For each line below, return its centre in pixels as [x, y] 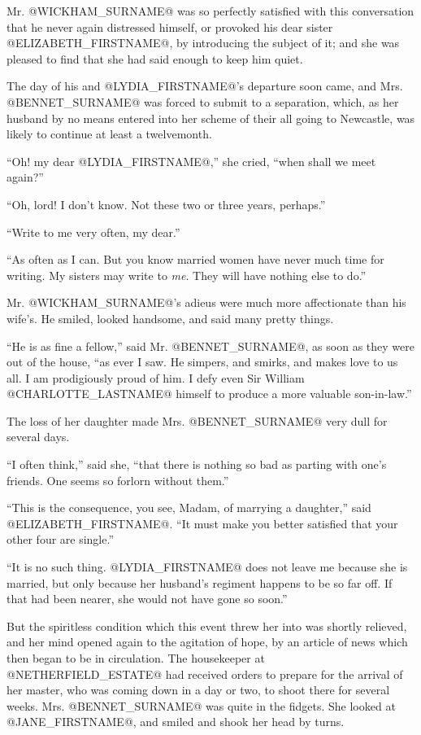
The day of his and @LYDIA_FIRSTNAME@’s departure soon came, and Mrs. [205, 86]
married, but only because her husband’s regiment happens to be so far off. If [200, 582]
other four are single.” [61, 539]
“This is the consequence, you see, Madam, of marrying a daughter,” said [189, 507]
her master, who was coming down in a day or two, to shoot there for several [198, 690]
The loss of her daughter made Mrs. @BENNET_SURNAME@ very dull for [197, 420]
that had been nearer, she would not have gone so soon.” [147, 599]
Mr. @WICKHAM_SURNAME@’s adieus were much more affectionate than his [206, 302]
